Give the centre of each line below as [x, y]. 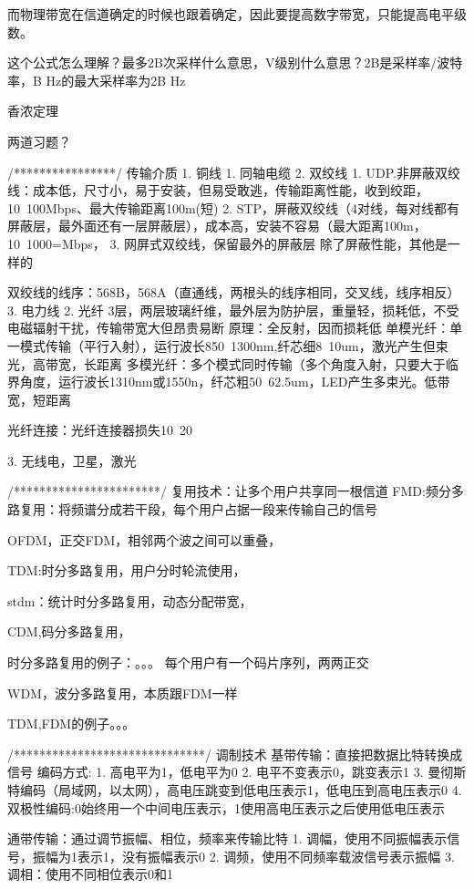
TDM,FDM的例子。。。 [72, 724]
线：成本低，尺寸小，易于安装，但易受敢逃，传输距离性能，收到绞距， [218, 190]
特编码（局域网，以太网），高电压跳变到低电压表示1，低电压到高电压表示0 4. [235, 790]
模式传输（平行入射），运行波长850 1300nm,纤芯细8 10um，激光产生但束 [234, 345]
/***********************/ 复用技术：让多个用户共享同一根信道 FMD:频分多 [236, 491]
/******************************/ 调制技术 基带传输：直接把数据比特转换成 [235, 754]
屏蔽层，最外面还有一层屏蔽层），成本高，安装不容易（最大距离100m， [217, 226]
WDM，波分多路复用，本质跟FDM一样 [123, 693]
